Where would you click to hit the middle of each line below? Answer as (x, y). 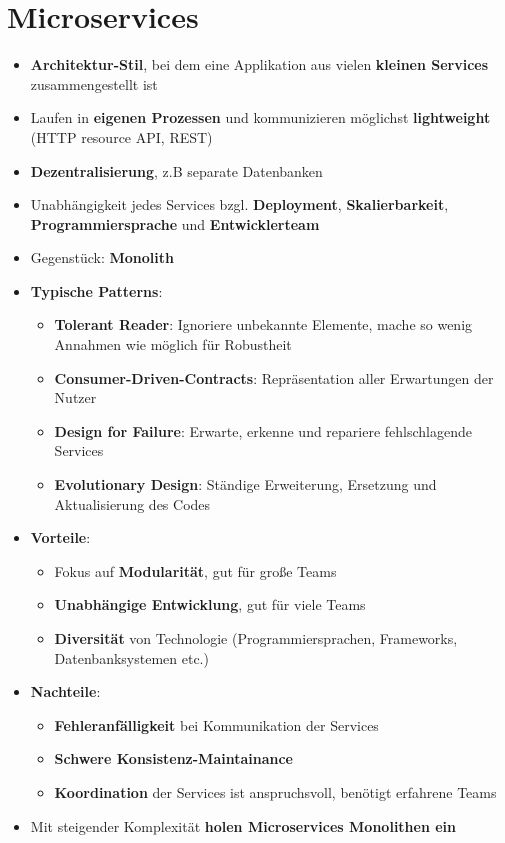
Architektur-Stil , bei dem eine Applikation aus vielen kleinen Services (259, 64)
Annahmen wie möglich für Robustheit (173, 344)
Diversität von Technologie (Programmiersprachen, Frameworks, (256, 638)
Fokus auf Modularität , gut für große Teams (195, 570)
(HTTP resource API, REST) (121, 136)
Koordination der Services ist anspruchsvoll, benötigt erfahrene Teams (275, 791)
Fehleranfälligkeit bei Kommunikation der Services (216, 724)
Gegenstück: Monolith (102, 257)
